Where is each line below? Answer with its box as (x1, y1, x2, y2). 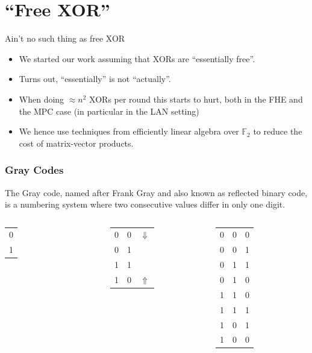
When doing (19, 92, 64, 105)
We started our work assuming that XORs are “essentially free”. (19, 52, 255, 65)
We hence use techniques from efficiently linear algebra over (19, 125, 239, 138)
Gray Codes (5, 162, 64, 177)
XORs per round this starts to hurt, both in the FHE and (89, 92, 303, 105)
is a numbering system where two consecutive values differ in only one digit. (5, 198, 285, 211)
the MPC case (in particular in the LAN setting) (19, 104, 199, 117)
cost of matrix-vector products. (19, 136, 134, 149)
